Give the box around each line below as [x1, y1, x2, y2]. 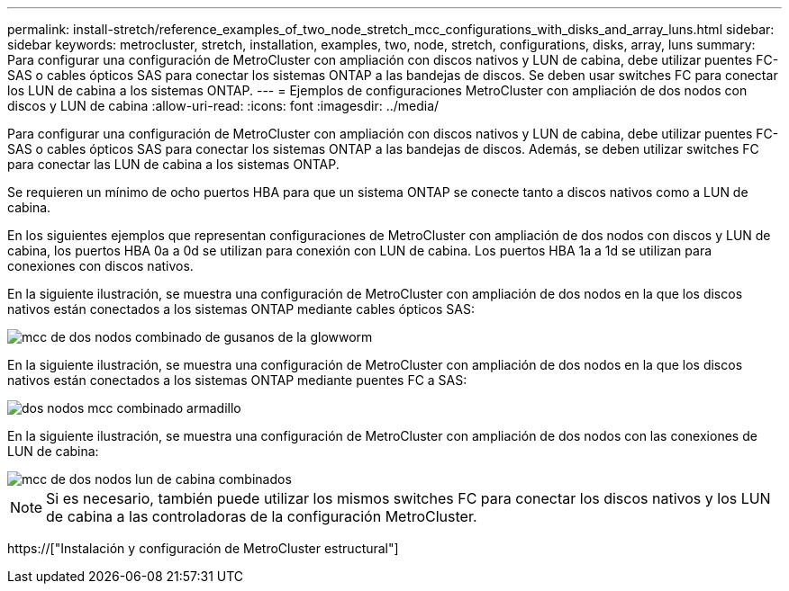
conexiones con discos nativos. [7, 258, 194, 273]
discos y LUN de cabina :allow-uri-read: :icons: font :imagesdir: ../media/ [7, 98, 440, 113]
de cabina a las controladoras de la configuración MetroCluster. [46, 507, 477, 525]
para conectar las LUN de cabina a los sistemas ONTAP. [7, 157, 340, 172]
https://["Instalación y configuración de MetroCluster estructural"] [7, 541, 399, 556]
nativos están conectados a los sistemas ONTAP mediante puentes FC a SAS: [7, 372, 467, 388]
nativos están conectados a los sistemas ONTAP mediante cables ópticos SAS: [7, 301, 475, 317]
